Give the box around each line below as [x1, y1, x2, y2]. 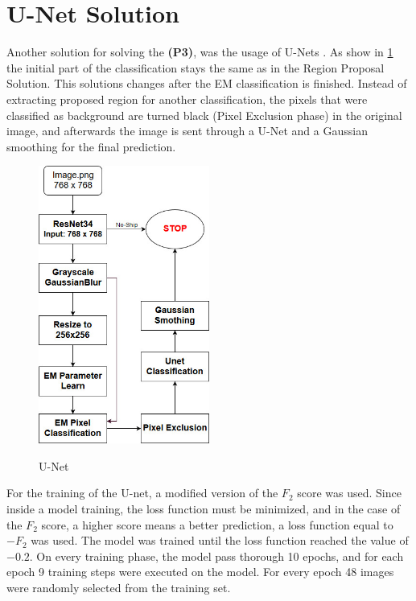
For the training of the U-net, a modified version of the [6, 484, 278, 501]
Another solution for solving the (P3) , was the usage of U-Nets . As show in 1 [6, 43, 393, 60]
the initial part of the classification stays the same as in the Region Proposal [6, 59, 385, 76]
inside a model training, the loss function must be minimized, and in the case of [6, 500, 401, 517]
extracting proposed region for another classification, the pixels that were [6, 90, 368, 107]
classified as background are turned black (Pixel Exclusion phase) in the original [6, 106, 402, 123]
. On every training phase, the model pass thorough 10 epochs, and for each [29, 547, 404, 564]
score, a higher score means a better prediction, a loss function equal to [41, 516, 393, 533]
